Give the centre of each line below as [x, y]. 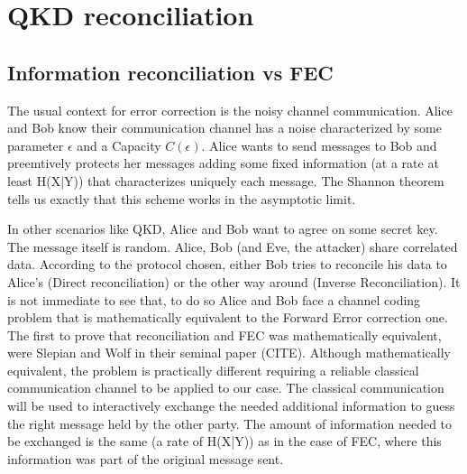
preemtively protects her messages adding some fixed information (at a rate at [223, 163]
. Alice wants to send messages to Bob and [319, 145]
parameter [36, 145]
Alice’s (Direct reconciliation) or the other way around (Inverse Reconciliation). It [234, 281]
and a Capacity [119, 145]
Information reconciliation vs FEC [170, 72]
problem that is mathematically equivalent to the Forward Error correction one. [228, 317]
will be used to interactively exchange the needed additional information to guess [231, 406]
